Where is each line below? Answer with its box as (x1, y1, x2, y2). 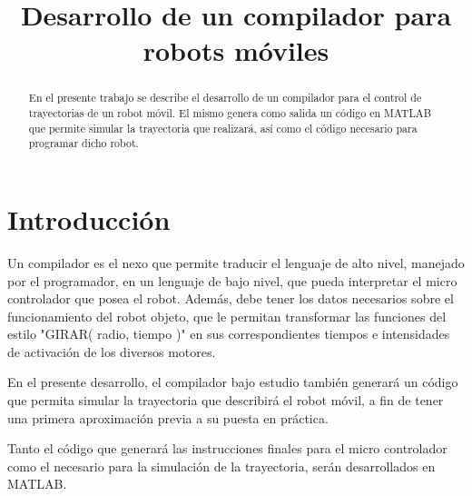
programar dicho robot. (28, 135, 139, 151)
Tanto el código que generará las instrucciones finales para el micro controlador (7, 439, 447, 458)
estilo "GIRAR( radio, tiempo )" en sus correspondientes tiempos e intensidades (7, 324, 450, 343)
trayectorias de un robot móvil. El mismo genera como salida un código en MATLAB (28, 105, 432, 121)
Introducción (7, 200, 171, 237)
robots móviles (143, 32, 329, 69)
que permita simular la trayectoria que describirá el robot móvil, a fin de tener (7, 391, 444, 410)
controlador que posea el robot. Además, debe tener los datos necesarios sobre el (7, 289, 454, 308)
